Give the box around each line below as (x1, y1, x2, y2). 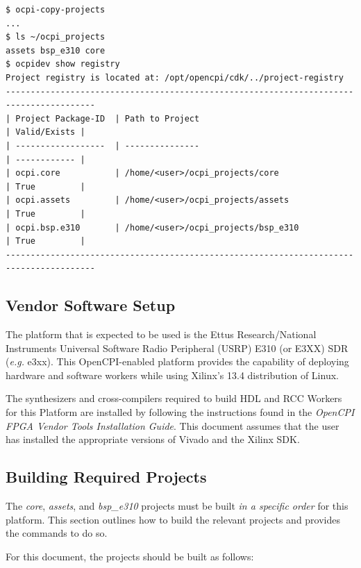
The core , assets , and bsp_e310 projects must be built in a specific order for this (6, 499, 349, 513)
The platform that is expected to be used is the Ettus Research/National (6, 327, 317, 342)
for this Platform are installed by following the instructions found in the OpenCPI (6, 405, 355, 419)
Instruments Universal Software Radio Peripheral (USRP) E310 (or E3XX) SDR (6, 340, 349, 355)
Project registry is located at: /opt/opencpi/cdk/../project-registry (6, 72, 344, 83)
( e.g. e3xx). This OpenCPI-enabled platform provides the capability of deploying (6, 354, 349, 369)
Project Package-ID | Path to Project (15, 113, 200, 124)
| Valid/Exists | (6, 127, 85, 137)
